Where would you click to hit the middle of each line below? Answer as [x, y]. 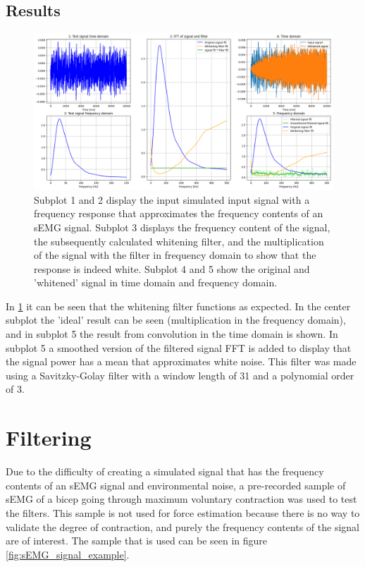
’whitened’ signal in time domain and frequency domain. [156, 282]
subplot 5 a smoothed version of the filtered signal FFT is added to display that [179, 347]
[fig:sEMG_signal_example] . [68, 554]
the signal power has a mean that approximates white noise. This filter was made [181, 361]
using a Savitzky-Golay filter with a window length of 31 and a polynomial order [180, 375]
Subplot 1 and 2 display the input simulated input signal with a [172, 199]
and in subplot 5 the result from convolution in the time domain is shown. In [172, 334]
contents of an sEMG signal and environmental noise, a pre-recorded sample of [176, 485]
